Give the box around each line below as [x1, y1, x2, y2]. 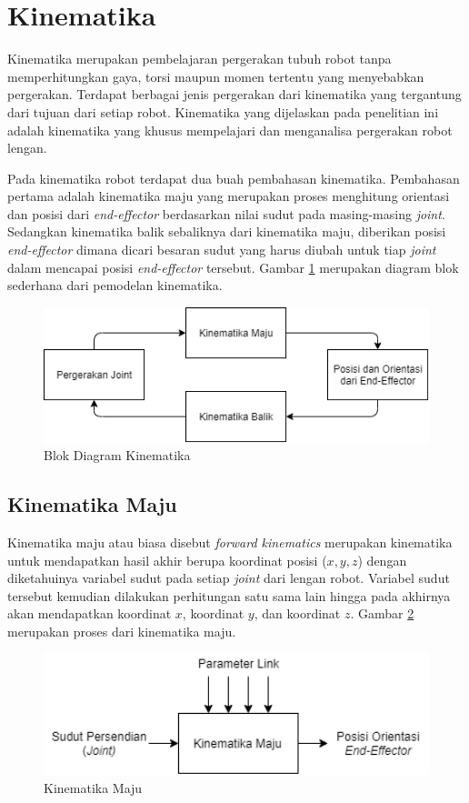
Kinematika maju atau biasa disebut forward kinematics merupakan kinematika [7, 532, 453, 551]
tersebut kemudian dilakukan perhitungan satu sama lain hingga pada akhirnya [7, 586, 451, 605]
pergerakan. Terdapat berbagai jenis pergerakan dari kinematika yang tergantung [7, 85, 462, 104]
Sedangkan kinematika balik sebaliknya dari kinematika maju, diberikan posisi [7, 222, 446, 241]
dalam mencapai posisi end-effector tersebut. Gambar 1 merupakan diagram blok [7, 257, 459, 276]
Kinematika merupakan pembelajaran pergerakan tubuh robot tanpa [7, 49, 392, 68]
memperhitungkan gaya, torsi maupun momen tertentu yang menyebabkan [7, 66, 424, 85]
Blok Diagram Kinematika [44, 446, 191, 465]
